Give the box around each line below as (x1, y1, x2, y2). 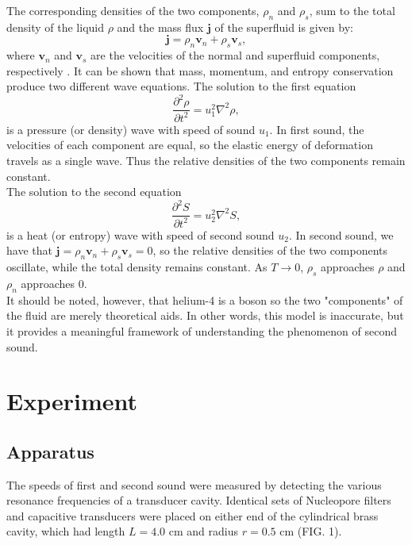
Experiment (6, 385, 138, 417)
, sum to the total (309, 2, 395, 18)
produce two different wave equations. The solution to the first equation (6, 78, 356, 94)
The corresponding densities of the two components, (6, 2, 260, 18)
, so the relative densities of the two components (152, 242, 388, 259)
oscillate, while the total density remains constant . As (6, 259, 268, 275)
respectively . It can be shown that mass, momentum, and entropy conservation (6, 62, 394, 79)
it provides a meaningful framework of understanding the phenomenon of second (6, 322, 397, 339)
